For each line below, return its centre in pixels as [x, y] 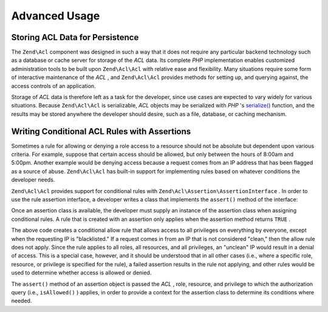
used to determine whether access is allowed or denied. [81, 273]
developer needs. [33, 180]
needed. [22, 301]
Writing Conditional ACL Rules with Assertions [101, 131]
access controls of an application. [54, 86]
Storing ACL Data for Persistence [75, 37]
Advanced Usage [56, 16]
